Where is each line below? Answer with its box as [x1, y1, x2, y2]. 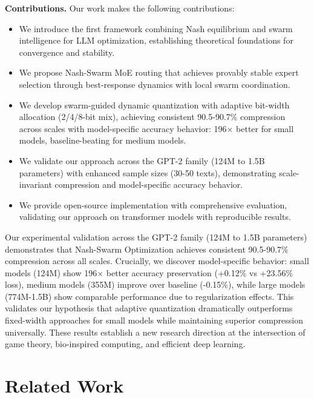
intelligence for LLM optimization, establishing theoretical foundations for [19, 34, 293, 47]
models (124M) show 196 [5, 266, 97, 279]
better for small [236, 122, 294, 134]
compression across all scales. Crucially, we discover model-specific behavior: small [5, 254, 309, 267]
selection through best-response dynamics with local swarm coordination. [19, 78, 290, 90]
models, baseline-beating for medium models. [19, 134, 186, 147]
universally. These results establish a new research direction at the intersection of [5, 325, 306, 338]
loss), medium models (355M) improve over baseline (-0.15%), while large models [5, 278, 306, 291]
